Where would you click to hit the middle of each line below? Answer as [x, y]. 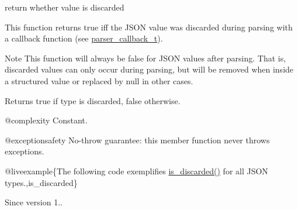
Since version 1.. [34, 202]
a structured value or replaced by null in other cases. [99, 80]
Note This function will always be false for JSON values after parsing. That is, [145, 58]
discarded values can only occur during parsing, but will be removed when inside [149, 69]
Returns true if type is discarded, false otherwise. [93, 100]
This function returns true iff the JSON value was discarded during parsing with [149, 27]
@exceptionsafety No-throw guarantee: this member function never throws [137, 140]
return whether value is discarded [65, 7]
